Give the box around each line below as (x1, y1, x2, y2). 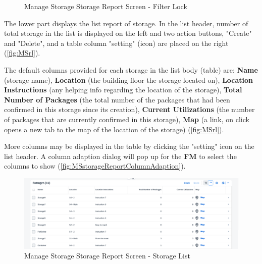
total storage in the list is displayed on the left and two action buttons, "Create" (4, 28, 252, 38)
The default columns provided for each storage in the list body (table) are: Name (4, 64, 258, 75)
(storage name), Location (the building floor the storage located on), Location (4, 74, 253, 85)
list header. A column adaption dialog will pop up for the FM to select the (4, 150, 237, 161)
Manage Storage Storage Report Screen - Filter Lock (24, 1, 187, 11)
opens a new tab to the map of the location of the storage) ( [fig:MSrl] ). (4, 124, 224, 134)
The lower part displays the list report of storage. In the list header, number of (4, 18, 248, 28)
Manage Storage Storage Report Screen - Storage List (24, 250, 190, 261)
